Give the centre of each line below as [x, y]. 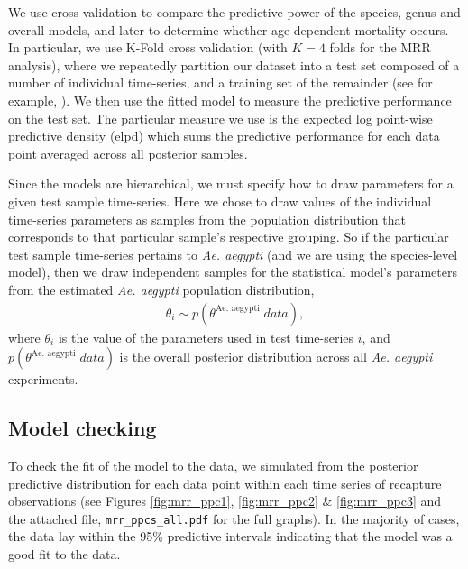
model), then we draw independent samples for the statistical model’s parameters [233, 272]
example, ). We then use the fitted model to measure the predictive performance [230, 100]
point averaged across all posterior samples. [128, 153]
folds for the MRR [380, 47]
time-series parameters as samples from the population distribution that [207, 219]
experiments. [43, 379]
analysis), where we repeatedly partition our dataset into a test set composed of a [234, 64]
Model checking [83, 428]
